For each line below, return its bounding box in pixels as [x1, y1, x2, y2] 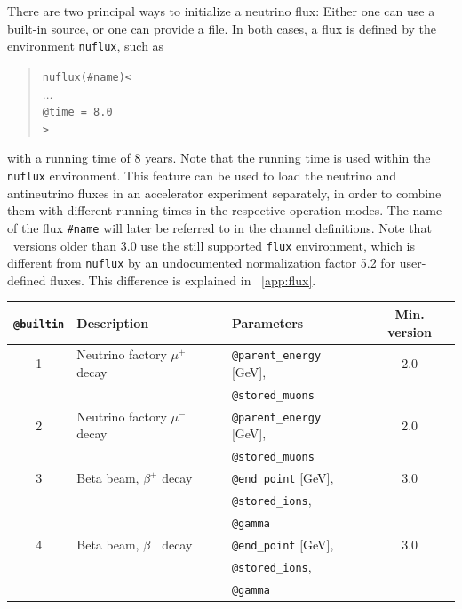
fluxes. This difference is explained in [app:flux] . [50, 270, 316, 289]
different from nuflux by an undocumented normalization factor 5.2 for [7, 253, 396, 272]
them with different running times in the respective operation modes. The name [7, 201, 442, 220]
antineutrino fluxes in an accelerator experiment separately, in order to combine [7, 183, 442, 202]
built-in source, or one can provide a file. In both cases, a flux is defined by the [7, 19, 437, 37]
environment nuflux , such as [7, 36, 164, 55]
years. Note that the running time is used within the [145, 148, 431, 167]
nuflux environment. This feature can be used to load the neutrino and [7, 166, 396, 184]
